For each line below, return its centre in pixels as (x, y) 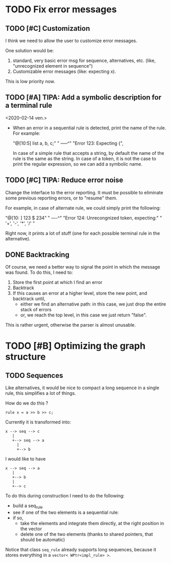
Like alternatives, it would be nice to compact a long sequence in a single (82, 388)
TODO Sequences (34, 376)
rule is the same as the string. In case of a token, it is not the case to (84, 158)
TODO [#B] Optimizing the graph (75, 346)
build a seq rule (28, 506)
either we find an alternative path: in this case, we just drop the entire (93, 304)
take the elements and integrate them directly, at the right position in (92, 524)
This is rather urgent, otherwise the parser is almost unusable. (71, 325)
